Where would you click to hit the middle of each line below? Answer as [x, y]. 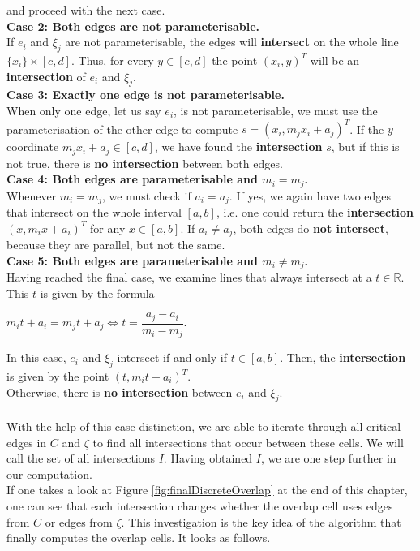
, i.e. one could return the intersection [315, 212]
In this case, [36, 357]
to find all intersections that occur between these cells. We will [248, 442]
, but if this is [365, 146]
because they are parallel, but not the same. [116, 245]
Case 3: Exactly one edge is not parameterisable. [146, 95]
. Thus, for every [112, 60]
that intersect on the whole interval [94, 212]
